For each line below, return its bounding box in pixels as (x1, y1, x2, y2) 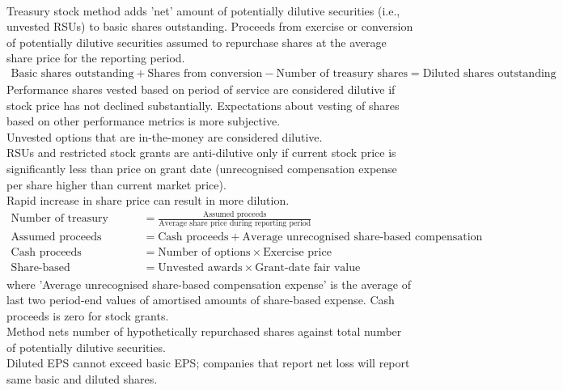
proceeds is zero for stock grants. (6, 307, 169, 324)
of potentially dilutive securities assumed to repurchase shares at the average (6, 33, 387, 50)
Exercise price (263, 247, 332, 259)
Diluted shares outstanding (422, 67, 557, 79)
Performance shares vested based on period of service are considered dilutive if (6, 81, 396, 97)
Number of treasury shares (276, 67, 408, 79)
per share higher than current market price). (6, 176, 226, 193)
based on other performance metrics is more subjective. (6, 112, 281, 129)
